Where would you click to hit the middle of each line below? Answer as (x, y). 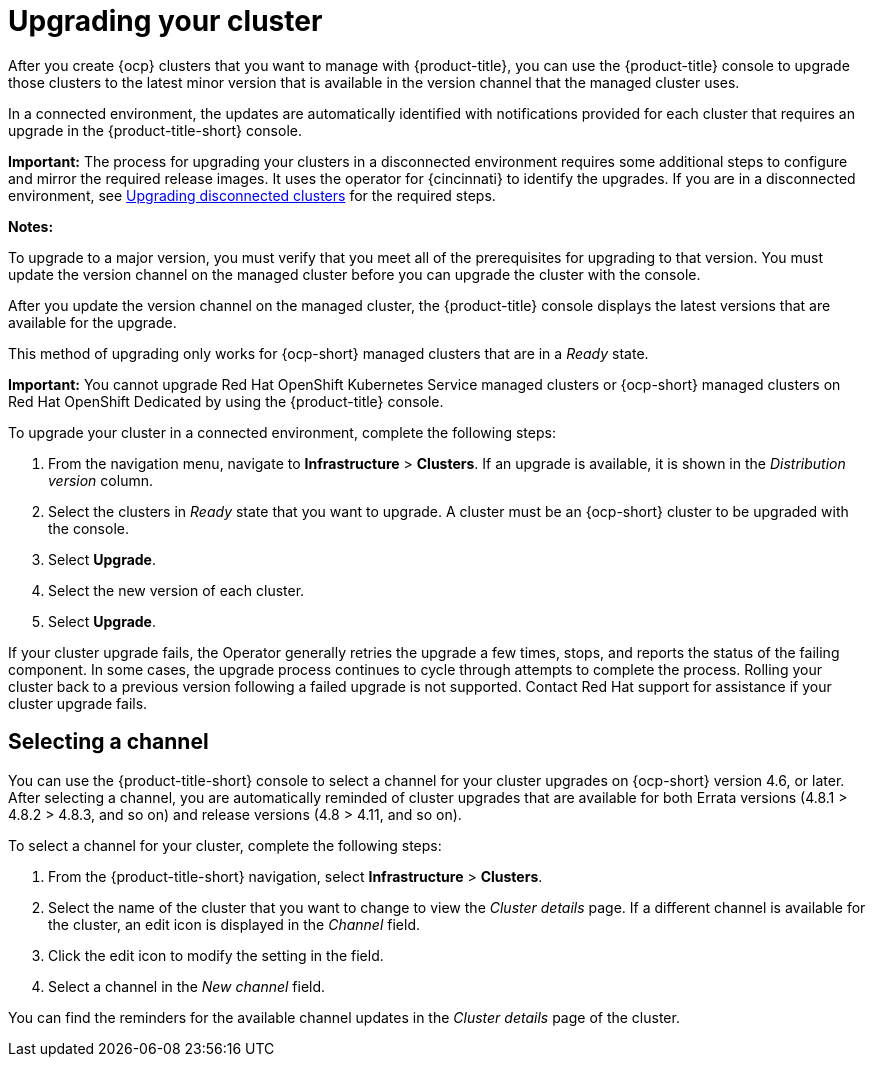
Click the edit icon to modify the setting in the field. (216, 955)
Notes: (31, 226)
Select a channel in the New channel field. (187, 986)
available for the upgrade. (92, 322)
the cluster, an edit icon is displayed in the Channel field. (234, 924)
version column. (100, 480)
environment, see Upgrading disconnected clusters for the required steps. (252, 195)
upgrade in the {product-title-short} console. (155, 130)
